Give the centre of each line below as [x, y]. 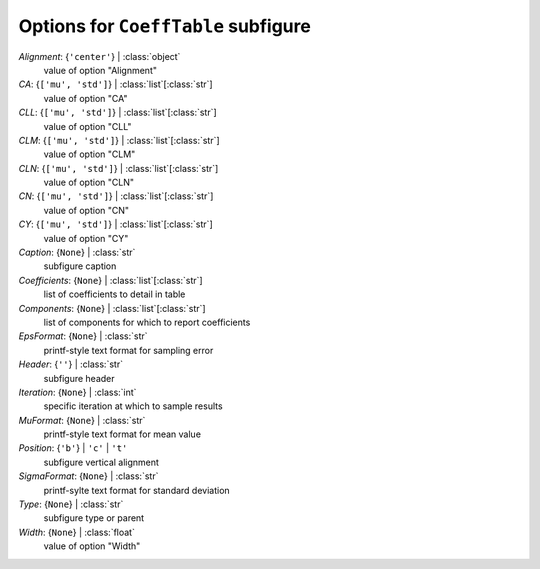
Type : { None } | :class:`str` [71, 504]
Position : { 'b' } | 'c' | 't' [73, 448]
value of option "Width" [92, 546]
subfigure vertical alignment [101, 462]
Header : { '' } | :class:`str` [71, 364]
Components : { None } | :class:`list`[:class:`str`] [112, 308]
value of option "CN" [86, 210]
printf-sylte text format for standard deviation [136, 490]
